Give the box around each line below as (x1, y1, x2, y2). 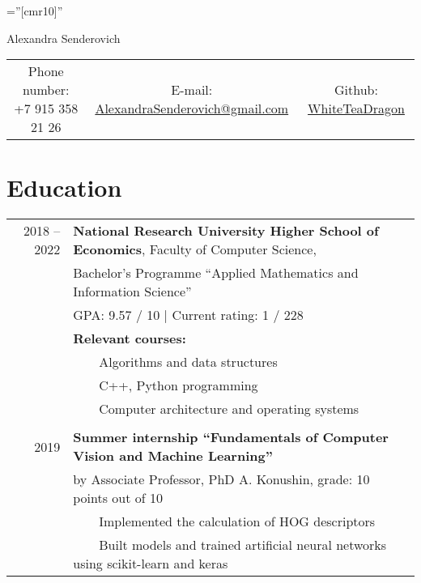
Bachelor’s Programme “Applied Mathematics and (73, 263, 359, 283)
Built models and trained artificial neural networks (99, 535, 387, 555)
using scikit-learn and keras (73, 554, 228, 573)
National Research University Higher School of (73, 221, 379, 240)
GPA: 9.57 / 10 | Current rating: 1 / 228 (73, 305, 304, 325)
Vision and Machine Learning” (73, 446, 273, 466)
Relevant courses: (73, 329, 186, 348)
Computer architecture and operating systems (99, 399, 359, 419)
